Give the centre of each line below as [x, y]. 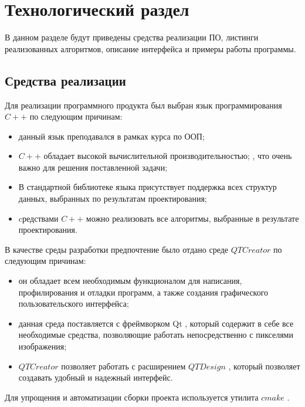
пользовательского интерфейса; [74, 303]
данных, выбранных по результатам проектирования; [113, 199]
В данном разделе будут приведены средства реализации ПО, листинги [132, 37]
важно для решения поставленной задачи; [93, 167]
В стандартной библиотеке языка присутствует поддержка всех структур [148, 187]
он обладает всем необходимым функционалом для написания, [130, 281]
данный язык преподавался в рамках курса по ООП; [111, 136]
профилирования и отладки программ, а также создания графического [143, 292]
